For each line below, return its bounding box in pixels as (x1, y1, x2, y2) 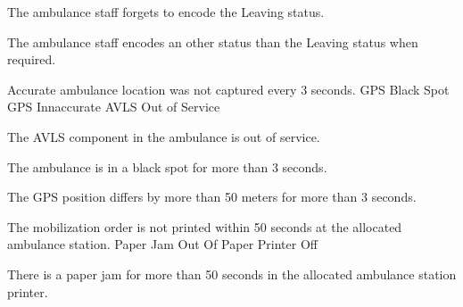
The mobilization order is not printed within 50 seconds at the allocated (7, 217, 402, 236)
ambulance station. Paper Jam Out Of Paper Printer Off (7, 235, 318, 253)
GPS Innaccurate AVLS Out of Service (7, 97, 220, 116)
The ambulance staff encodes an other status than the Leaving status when (7, 32, 418, 51)
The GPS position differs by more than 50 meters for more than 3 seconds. (7, 187, 417, 206)
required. (7, 50, 56, 69)
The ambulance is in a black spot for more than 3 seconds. (7, 157, 327, 176)
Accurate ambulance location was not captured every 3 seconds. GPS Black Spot (7, 79, 450, 98)
